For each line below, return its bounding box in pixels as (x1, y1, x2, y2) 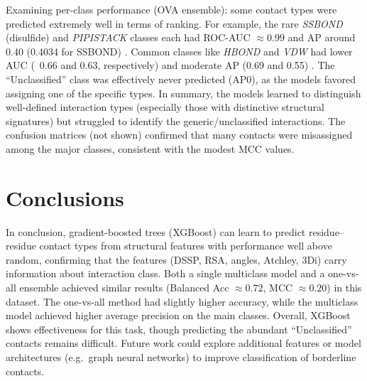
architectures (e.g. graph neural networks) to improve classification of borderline (6, 350, 356, 364)
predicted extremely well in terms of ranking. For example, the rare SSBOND (6, 16, 343, 31)
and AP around (287, 30, 356, 45)
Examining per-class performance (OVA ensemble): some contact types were (6, 2, 337, 16)
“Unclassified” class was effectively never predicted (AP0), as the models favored (6, 71, 356, 86)
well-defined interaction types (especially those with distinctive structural (6, 100, 324, 114)
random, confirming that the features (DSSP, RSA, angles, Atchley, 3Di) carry (6, 252, 347, 267)
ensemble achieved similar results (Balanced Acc (19, 280, 229, 295)
